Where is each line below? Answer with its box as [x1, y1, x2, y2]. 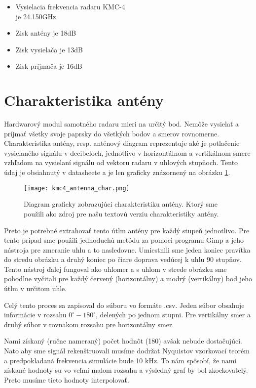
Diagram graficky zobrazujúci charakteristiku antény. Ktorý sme [24, 199, 218, 209]
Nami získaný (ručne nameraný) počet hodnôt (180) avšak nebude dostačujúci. [4, 336, 242, 346]
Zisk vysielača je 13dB [15, 44, 83, 54]
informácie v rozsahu [4, 309, 67, 320]
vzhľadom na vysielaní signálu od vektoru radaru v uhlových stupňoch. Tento [4, 157, 238, 168]
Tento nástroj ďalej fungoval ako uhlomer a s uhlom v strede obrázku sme [4, 263, 227, 274]
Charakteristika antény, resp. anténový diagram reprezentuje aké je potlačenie [4, 138, 240, 148]
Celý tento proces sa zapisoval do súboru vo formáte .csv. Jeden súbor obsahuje [4, 300, 245, 310]
